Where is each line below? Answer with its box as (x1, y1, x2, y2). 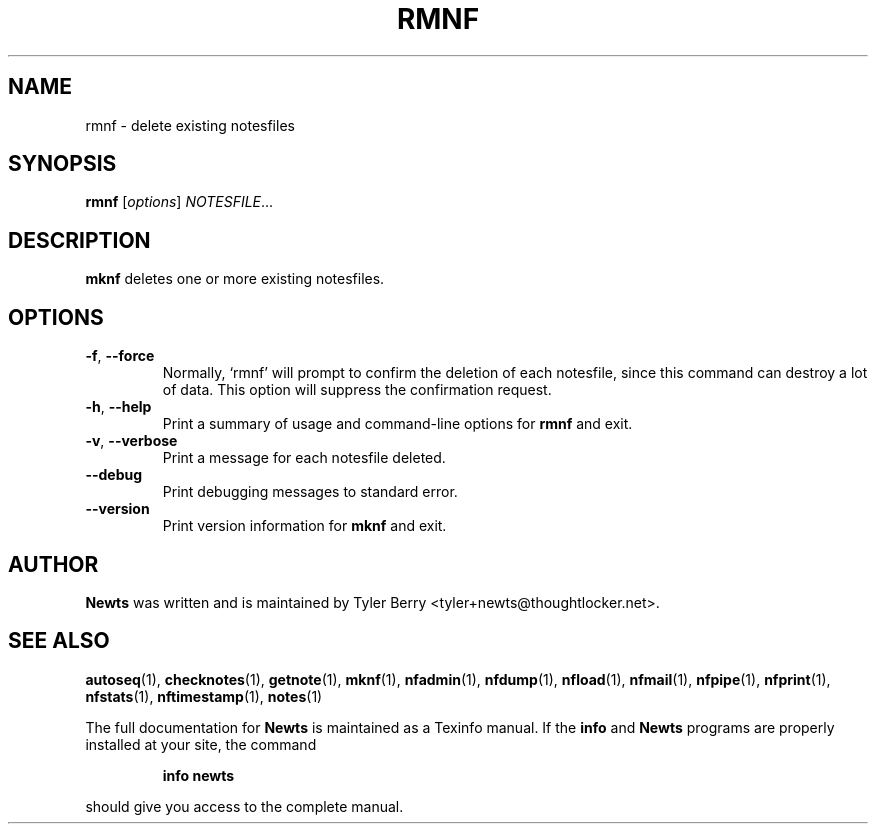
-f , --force (85, 347, 155, 365)
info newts (162, 766, 235, 784)
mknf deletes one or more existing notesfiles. (85, 270, 385, 288)
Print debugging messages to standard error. (162, 483, 458, 501)
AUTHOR (8, 551, 99, 577)
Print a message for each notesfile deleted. (162, 449, 446, 467)
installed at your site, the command (85, 735, 317, 753)
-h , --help (85, 398, 152, 416)
